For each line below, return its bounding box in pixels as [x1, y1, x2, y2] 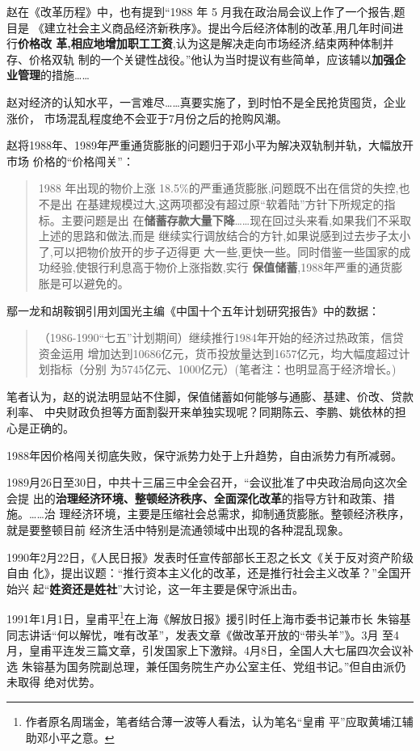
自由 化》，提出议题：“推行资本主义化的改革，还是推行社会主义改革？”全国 [6, 564, 400, 581]
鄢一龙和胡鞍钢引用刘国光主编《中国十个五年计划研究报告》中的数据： [6, 302, 380, 319]
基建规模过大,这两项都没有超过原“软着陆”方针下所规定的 [87, 195, 384, 212]
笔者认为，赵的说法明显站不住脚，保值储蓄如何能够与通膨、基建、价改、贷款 [6, 387, 414, 404]
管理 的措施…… [17, 66, 90, 83]
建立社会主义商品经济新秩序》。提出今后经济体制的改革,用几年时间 [44, 19, 393, 36]
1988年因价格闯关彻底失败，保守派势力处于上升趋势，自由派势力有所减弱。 [6, 446, 402, 463]
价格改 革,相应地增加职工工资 [18, 35, 173, 52]
